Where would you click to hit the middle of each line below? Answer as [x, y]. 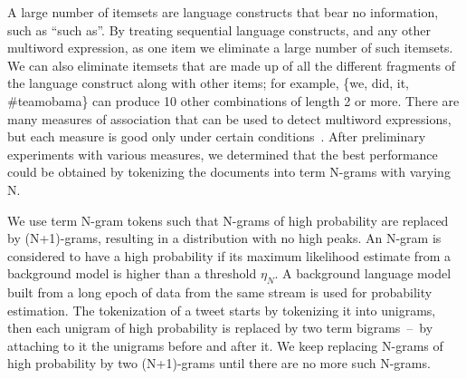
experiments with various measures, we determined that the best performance [223, 154]
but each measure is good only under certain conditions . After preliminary [217, 136]
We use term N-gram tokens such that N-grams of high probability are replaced [228, 220]
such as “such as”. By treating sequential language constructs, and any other [219, 29]
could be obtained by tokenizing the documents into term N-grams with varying [229, 172]
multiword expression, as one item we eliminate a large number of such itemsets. [230, 48]
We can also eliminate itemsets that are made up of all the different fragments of [232, 65]
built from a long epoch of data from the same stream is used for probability [220, 292]
